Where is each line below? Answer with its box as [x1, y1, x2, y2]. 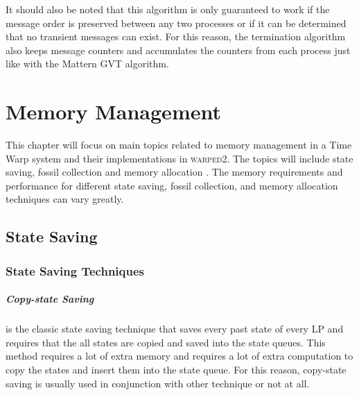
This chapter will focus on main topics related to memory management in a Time [6, 137, 352, 152]
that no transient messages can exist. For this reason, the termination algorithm [6, 29, 346, 44]
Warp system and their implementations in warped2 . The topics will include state [6, 151, 353, 165]
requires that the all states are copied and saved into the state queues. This [6, 335, 326, 349]
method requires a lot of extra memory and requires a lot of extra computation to [6, 348, 353, 363]
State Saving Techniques [6, 262, 144, 279]
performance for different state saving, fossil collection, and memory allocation [6, 178, 338, 192]
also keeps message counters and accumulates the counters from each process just [6, 42, 351, 57]
